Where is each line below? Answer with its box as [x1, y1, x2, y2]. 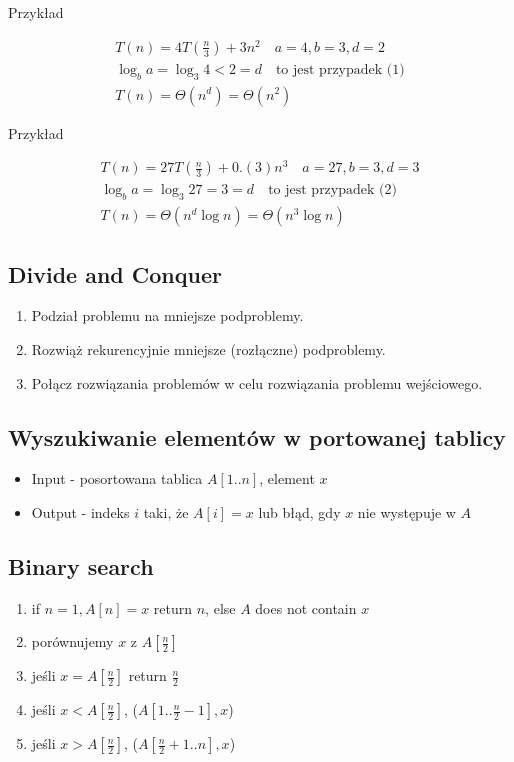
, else [205, 597, 236, 618]
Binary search [8, 550, 154, 581]
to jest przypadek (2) [268, 183, 397, 198]
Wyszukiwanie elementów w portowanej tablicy [8, 421, 506, 452]
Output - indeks [31, 501, 130, 522]
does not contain [255, 597, 357, 618]
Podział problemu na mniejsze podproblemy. [31, 305, 304, 326]
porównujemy [31, 631, 114, 652]
